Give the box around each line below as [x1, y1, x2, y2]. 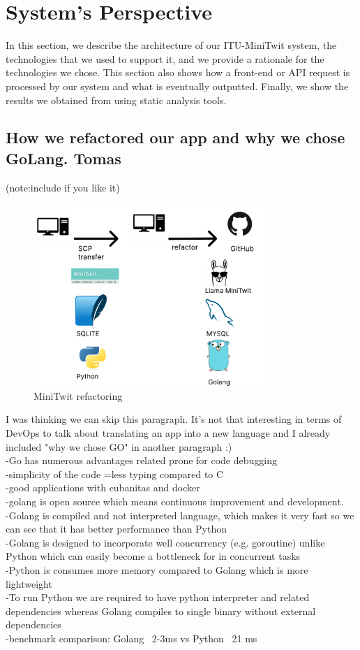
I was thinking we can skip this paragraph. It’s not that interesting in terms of [6, 412, 342, 426]
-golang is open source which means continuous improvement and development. [6, 494, 344, 509]
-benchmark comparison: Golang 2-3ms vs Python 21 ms [6, 630, 257, 645]
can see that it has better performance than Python [6, 521, 227, 536]
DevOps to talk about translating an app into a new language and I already [6, 426, 331, 440]
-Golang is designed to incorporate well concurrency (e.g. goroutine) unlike [6, 535, 325, 549]
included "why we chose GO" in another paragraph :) [6, 439, 232, 454]
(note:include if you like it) [6, 180, 120, 194]
